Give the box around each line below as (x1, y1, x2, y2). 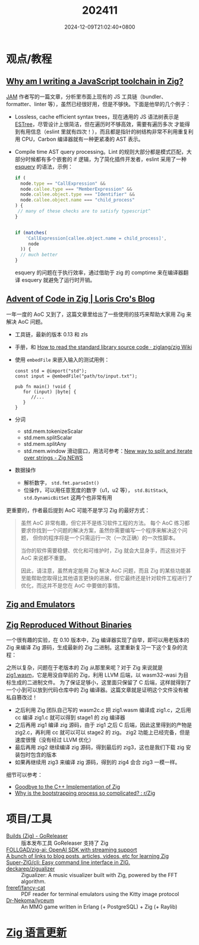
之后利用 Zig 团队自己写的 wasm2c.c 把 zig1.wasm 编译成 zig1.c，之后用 (14, 707, 191, 714)
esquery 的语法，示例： (14, 163, 73, 170)
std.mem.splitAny (23, 440, 67, 447)
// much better (20, 252, 58, 258)
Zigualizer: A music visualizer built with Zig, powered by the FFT (21, 871, 178, 878)
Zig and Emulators (6, 600, 75, 610)
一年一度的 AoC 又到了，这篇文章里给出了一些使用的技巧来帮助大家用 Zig (6, 311, 185, 318)
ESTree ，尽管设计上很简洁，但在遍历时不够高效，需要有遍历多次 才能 (14, 120, 185, 128)
